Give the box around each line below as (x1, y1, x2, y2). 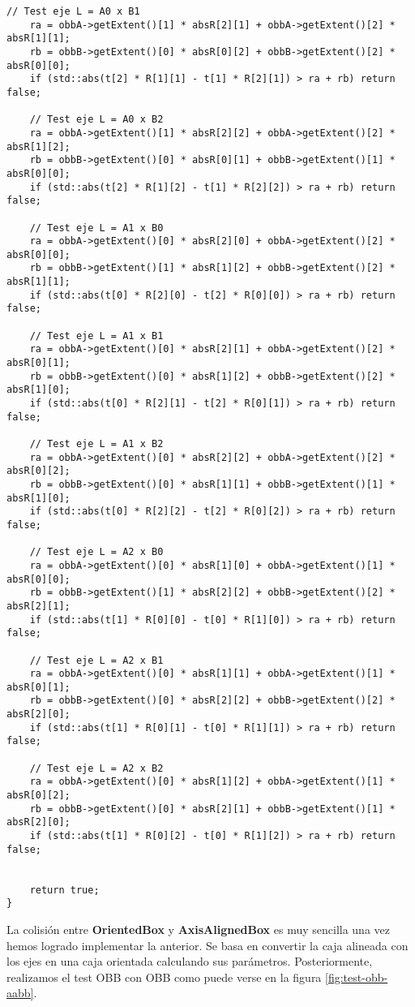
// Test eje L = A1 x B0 (29, 222, 164, 234)
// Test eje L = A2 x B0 (29, 546, 164, 558)
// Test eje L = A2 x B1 (29, 654, 164, 666)
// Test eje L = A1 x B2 (29, 438, 164, 450)
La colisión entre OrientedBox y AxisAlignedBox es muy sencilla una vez (6, 920, 390, 937)
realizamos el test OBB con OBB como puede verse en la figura (6, 968, 322, 985)
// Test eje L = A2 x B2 (29, 762, 164, 774)
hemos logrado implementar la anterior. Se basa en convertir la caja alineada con (6, 936, 409, 953)
